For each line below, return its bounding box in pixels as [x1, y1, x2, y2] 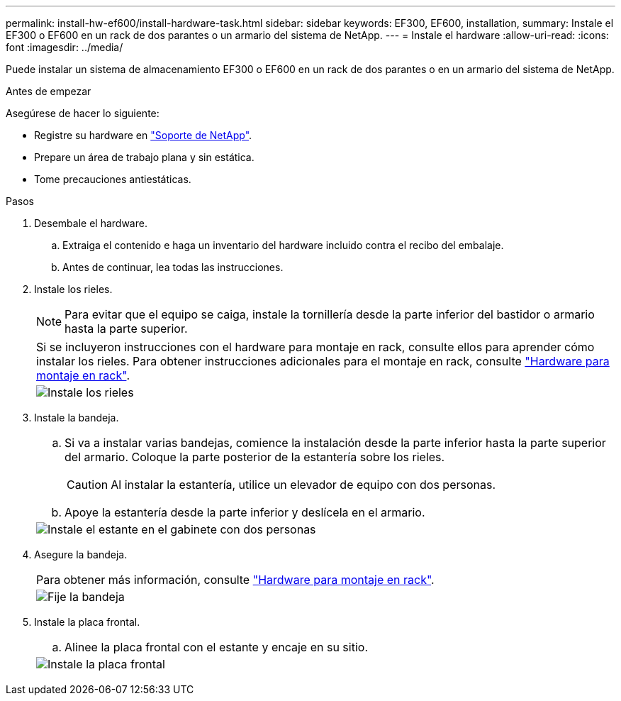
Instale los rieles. [34, 283, 113, 295]
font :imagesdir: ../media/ [6, 41, 123, 53]
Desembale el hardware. [34, 217, 147, 229]
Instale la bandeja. [34, 412, 119, 424]
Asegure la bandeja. [34, 548, 128, 561]
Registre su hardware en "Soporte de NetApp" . [34, 129, 252, 141]
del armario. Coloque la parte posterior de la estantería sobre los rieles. [65, 450, 445, 464]
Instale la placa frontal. [34, 616, 140, 628]
